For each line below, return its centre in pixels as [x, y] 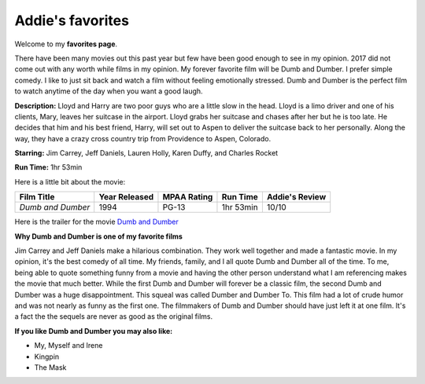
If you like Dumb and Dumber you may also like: [94, 331]
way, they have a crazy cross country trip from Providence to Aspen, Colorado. [143, 138]
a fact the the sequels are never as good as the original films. [113, 316]
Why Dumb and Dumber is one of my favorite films [98, 236]
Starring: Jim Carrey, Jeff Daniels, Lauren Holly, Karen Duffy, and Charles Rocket [146, 153]
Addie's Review [296, 197]
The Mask [50, 367]
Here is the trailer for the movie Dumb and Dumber [96, 222]
